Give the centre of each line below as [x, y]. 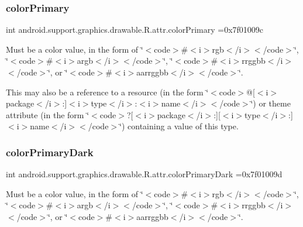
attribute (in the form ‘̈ [48, 114]
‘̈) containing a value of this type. [179, 126]
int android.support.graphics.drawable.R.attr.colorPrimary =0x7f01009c [135, 30]
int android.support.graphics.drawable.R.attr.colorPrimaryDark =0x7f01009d [144, 174]
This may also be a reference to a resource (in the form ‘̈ [107, 92]
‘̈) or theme [271, 103]
